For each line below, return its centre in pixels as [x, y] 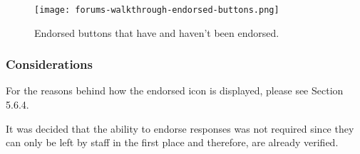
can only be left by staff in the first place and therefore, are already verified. [172, 142]
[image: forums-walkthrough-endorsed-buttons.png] [157, 10]
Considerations [49, 64]
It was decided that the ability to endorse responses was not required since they [180, 128]
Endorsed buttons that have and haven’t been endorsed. [157, 32]
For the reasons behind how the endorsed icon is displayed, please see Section [175, 90]
